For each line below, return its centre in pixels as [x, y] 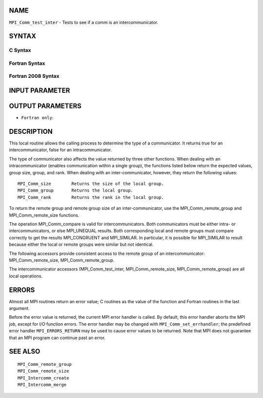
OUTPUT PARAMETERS [45, 106]
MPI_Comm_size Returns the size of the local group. [91, 184]
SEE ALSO [25, 352]
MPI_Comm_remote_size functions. [44, 215]
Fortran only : [37, 118]
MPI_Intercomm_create [43, 378]
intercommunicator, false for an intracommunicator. [60, 150]
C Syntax [20, 50]
